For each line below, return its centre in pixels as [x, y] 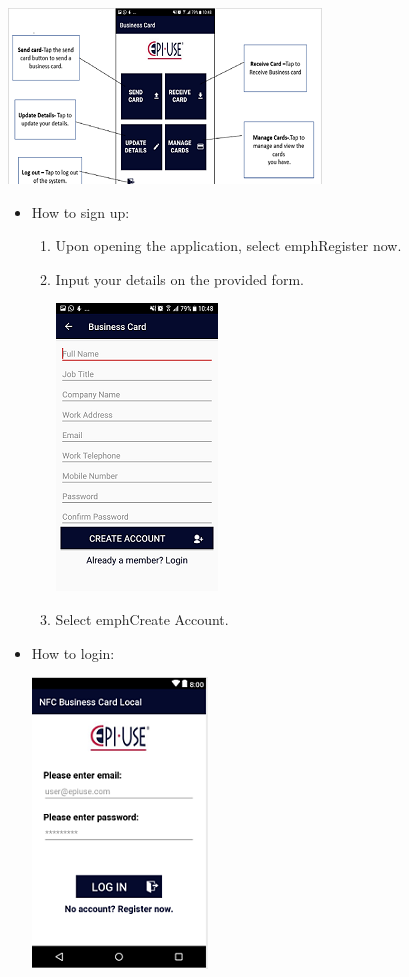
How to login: [73, 652]
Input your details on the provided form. [179, 278]
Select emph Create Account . [142, 618]
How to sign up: [80, 211]
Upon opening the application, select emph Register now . [228, 245]
